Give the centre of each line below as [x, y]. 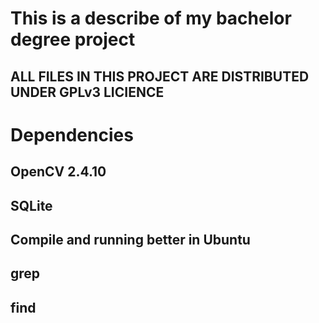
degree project [73, 39]
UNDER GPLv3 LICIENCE [87, 92]
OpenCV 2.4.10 [58, 172]
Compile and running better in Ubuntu [130, 239]
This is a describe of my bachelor [151, 18]
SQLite [31, 205]
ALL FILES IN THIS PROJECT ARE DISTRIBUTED [160, 76]
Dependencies [72, 134]
